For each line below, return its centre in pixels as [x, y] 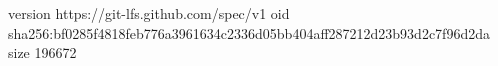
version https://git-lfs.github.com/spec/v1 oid [149, 13]
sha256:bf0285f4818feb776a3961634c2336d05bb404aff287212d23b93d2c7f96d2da [249, 32]
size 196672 [42, 52]
